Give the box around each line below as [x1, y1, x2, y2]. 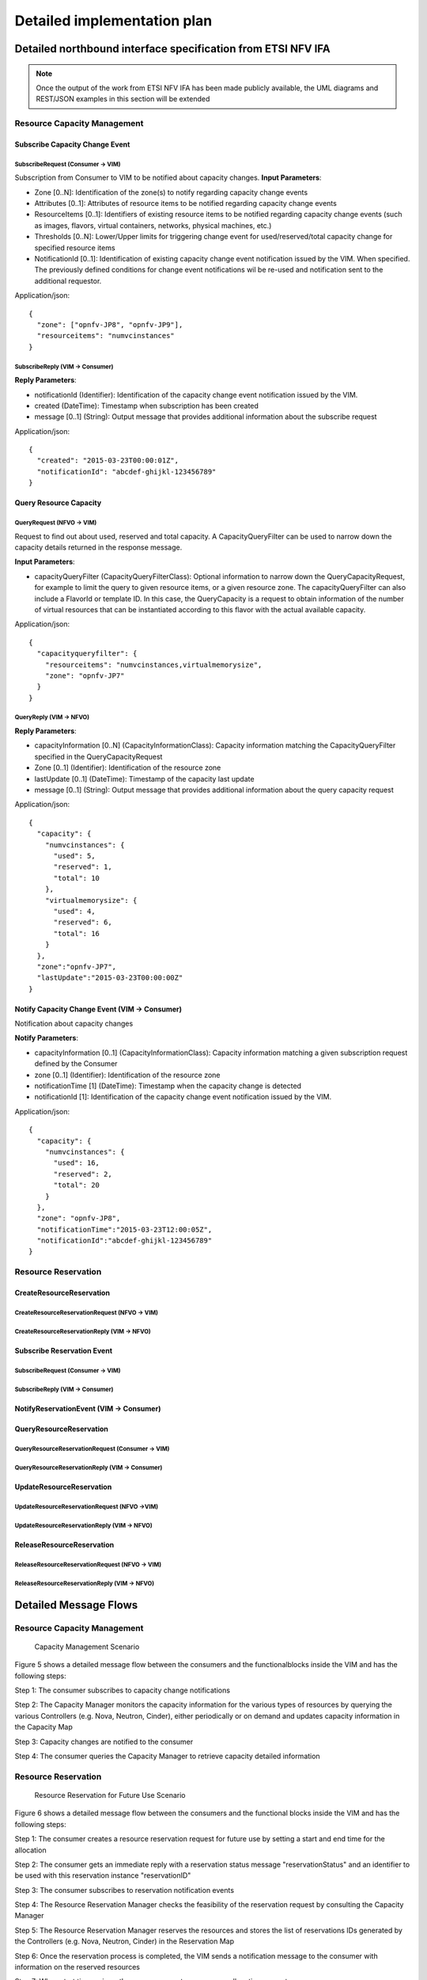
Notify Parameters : [14, 1034, 79, 1043]
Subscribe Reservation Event [14, 1346, 113, 1356]
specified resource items [34, 242, 115, 253]
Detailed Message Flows [14, 1598, 138, 1612]
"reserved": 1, [53, 862, 112, 871]
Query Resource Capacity [14, 498, 102, 508]
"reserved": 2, [53, 1169, 112, 1178]
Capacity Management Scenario [34, 1642, 140, 1651]
